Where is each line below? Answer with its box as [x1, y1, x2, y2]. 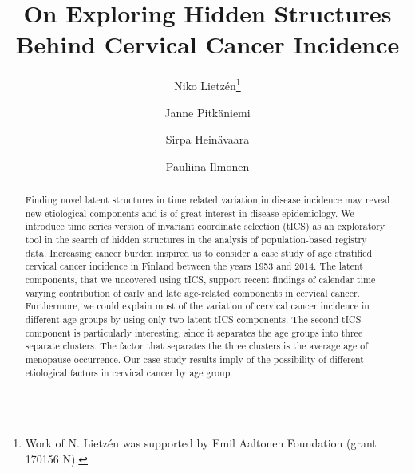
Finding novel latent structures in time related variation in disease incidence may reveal [25, 193, 390, 207]
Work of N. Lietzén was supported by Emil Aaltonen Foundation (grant [25, 435, 377, 451]
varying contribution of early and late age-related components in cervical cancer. [25, 286, 360, 299]
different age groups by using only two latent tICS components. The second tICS [25, 313, 362, 326]
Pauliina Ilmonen [165, 157, 250, 174]
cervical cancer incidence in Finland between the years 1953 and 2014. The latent [25, 259, 363, 273]
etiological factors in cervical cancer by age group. [25, 365, 233, 379]
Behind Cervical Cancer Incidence [15, 28, 400, 61]
